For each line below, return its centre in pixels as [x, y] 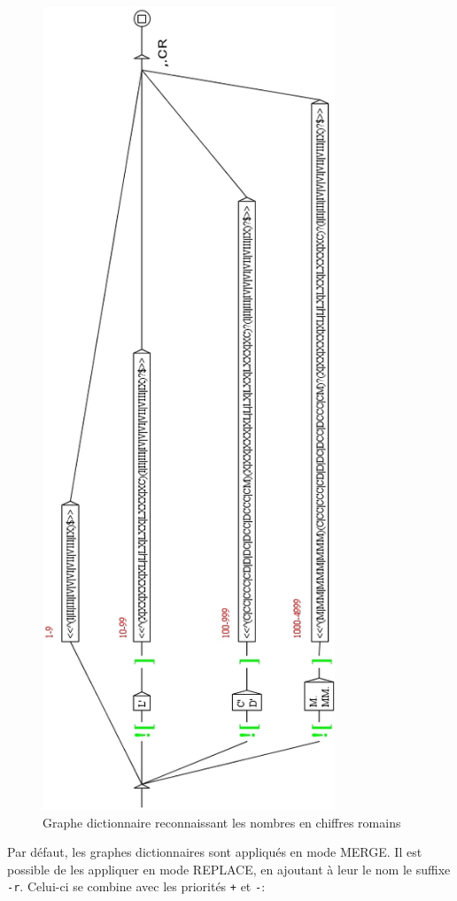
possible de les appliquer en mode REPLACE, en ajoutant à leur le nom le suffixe [229, 869]
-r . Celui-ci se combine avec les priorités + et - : [136, 886]
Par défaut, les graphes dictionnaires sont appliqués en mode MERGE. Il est [215, 852]
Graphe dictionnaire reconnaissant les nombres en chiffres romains [222, 822]
